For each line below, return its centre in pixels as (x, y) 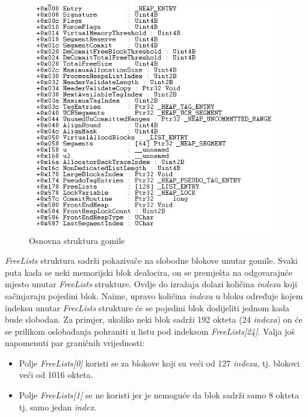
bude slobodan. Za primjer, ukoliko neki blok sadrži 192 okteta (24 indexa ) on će (154, 319)
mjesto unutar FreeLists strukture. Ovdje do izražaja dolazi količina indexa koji (151, 284)
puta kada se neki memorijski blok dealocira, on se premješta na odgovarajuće (149, 272)
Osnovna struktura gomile (77, 240)
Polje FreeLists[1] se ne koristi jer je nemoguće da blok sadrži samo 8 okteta (159, 395)
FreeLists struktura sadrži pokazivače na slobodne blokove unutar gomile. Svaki (151, 260)
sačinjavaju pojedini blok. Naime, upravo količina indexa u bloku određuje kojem (154, 295)
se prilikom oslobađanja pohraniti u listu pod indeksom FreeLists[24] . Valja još (150, 331)
